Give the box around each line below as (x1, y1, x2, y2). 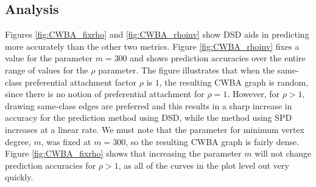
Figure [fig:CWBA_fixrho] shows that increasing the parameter (5, 147, 242, 160)
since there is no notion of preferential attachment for (5, 87, 205, 100)
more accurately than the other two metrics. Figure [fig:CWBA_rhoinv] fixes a (5, 39, 300, 52)
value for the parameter (5, 52, 93, 64)
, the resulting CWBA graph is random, (159, 75, 309, 88)
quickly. (5, 171, 33, 183)
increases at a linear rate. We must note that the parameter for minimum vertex (5, 123, 305, 135)
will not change (255, 147, 312, 160)
